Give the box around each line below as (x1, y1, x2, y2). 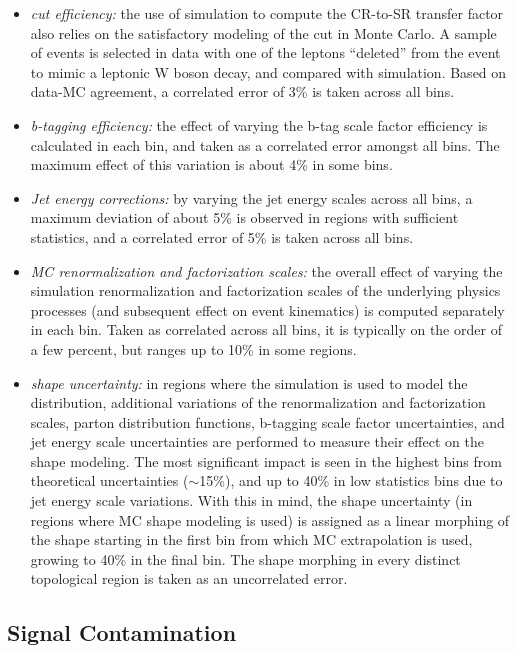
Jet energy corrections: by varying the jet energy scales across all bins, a (30, 187, 473, 208)
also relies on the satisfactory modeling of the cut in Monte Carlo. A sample (30, 22, 497, 43)
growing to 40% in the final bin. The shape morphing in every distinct (30, 548, 461, 569)
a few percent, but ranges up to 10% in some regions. (30, 338, 357, 359)
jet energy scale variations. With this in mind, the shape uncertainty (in (30, 490, 473, 511)
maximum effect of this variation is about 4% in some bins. (30, 154, 393, 175)
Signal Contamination (7, 617, 237, 648)
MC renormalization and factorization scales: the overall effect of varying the (30, 260, 503, 281)
